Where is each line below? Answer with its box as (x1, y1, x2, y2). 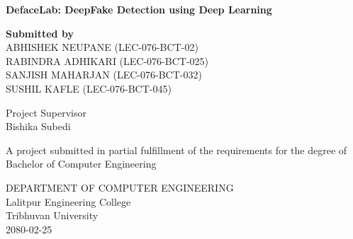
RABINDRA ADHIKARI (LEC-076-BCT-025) (6, 53, 208, 68)
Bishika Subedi (6, 119, 71, 134)
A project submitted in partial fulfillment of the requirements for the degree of (6, 142, 347, 157)
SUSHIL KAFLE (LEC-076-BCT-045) (6, 81, 172, 95)
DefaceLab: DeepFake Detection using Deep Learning (6, 2, 272, 16)
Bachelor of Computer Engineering (6, 156, 157, 171)
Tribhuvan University (6, 208, 99, 223)
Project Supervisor (6, 105, 86, 119)
